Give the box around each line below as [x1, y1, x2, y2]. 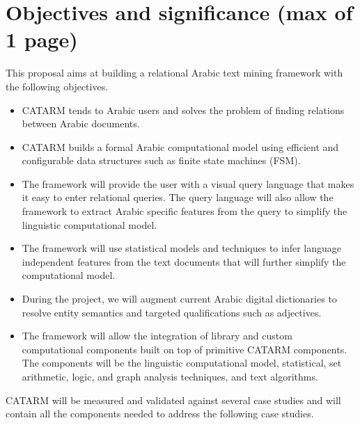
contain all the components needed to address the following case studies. [6, 406, 314, 421]
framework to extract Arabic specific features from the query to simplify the [22, 204, 347, 218]
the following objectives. [6, 79, 109, 93]
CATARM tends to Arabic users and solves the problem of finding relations [22, 102, 345, 117]
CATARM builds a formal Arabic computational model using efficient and [22, 139, 339, 154]
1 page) [6, 25, 78, 54]
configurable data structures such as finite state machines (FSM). [22, 153, 301, 168]
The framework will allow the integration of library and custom [22, 328, 292, 343]
